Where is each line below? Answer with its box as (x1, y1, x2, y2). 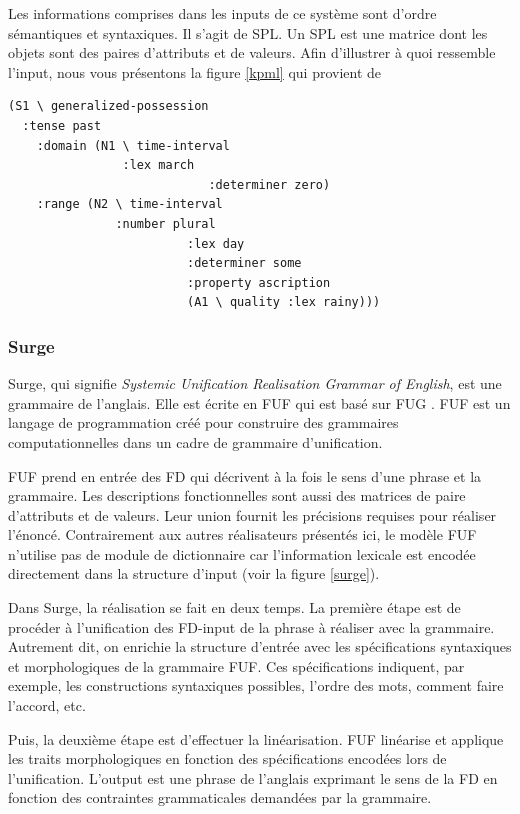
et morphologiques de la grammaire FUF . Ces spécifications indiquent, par (8, 655, 465, 676)
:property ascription (186, 275, 331, 290)
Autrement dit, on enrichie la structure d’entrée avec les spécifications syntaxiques (8, 636, 512, 657)
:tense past (22, 118, 102, 133)
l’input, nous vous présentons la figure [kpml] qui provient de (8, 61, 382, 82)
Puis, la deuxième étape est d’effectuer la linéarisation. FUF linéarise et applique (8, 728, 504, 749)
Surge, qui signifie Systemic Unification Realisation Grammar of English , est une (8, 373, 502, 394)
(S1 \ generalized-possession (8, 99, 209, 114)
